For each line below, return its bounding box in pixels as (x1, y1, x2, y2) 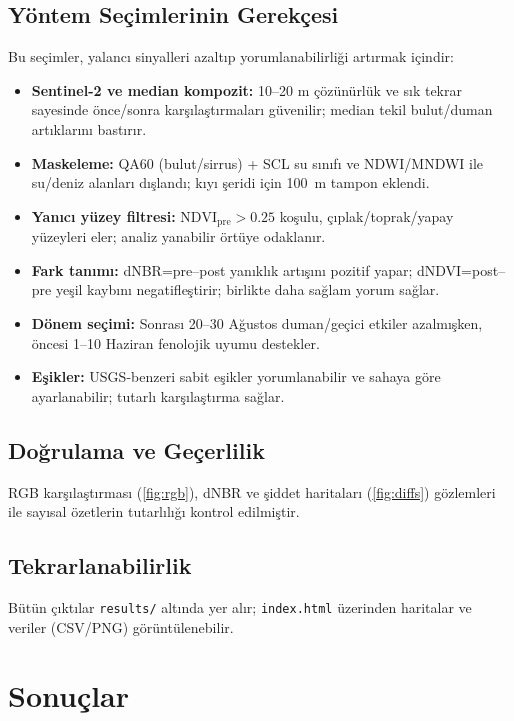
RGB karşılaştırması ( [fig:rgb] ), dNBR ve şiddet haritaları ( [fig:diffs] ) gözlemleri (8, 481, 496, 502)
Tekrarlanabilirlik (8, 550, 192, 581)
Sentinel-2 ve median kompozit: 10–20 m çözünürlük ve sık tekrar (31, 79, 462, 100)
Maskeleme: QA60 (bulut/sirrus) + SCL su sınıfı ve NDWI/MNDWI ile (31, 152, 484, 173)
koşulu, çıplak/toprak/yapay (279, 205, 454, 226)
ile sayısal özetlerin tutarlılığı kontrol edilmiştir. (8, 501, 300, 522)
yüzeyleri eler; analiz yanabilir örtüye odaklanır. (31, 226, 326, 247)
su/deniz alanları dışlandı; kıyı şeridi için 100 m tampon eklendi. (31, 172, 430, 193)
